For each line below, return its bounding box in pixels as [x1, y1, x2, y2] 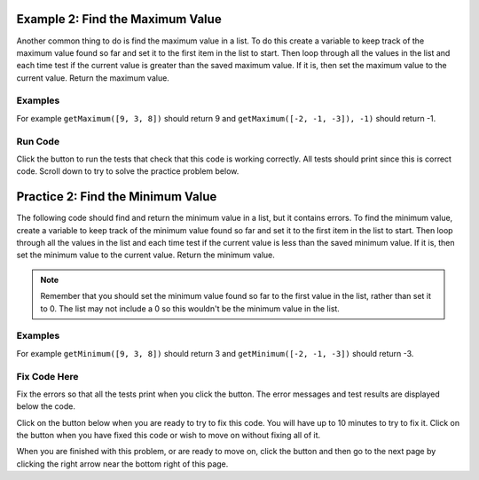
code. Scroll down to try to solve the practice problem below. [16, 166, 239, 177]
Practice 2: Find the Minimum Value [16, 189, 217, 204]
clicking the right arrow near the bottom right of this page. [16, 458, 229, 469]
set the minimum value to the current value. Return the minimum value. [16, 249, 275, 261]
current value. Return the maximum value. [16, 72, 170, 83]
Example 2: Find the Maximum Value [16, 12, 222, 27]
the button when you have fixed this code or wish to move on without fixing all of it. [16, 430, 321, 441]
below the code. [16, 401, 75, 412]
